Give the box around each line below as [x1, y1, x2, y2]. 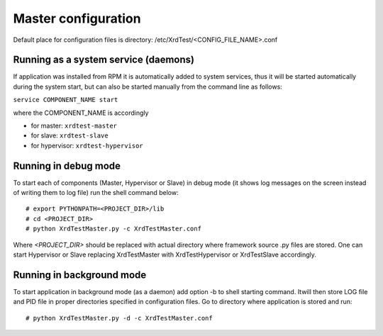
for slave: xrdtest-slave [30, 131, 109, 140]
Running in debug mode [13, 159, 121, 172]
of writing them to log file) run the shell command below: [13, 189, 179, 197]
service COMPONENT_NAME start [13, 96, 118, 104]
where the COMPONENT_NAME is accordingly [13, 108, 149, 117]
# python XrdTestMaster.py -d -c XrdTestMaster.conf [26, 314, 213, 322]
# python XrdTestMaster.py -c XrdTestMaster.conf [26, 225, 202, 233]
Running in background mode [13, 269, 147, 281]
